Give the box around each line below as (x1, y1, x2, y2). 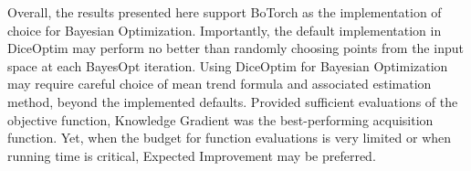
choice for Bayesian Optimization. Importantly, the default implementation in (7, 20, 442, 39)
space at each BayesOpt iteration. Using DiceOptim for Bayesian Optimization (7, 56, 448, 75)
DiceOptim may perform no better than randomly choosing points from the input (7, 38, 464, 58)
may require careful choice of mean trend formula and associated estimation (7, 74, 432, 93)
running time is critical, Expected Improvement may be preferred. (7, 145, 376, 165)
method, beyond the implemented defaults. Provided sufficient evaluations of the (7, 91, 458, 111)
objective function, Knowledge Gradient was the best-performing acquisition (7, 110, 434, 129)
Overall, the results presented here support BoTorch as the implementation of (7, 3, 442, 21)
